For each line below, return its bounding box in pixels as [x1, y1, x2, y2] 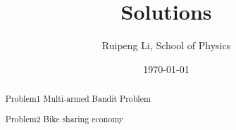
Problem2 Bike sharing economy [5, 112, 124, 124]
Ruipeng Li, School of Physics [101, 38, 231, 53]
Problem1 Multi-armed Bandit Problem [5, 93, 151, 105]
